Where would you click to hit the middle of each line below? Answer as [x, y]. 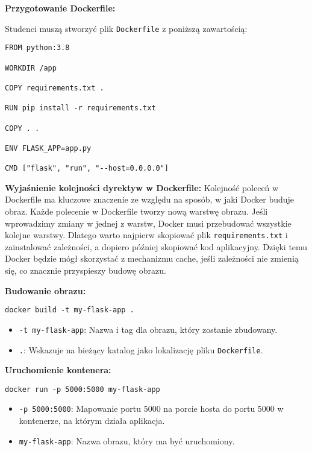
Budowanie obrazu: [45, 290]
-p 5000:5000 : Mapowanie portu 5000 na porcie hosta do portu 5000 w [151, 408]
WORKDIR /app [31, 68]
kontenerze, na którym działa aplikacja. [92, 421]
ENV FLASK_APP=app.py [48, 148]
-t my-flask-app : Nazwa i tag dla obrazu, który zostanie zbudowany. [148, 329]
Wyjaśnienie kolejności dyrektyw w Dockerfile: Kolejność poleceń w [142, 187]
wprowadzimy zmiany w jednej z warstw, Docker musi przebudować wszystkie [148, 223]
